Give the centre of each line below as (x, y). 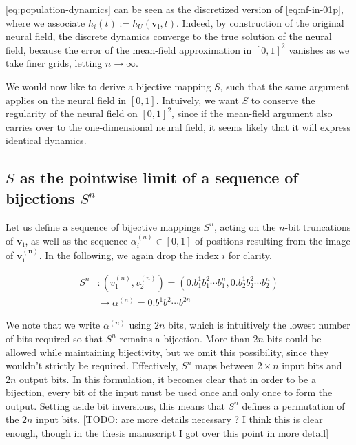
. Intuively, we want (197, 100)
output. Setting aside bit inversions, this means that (115, 405)
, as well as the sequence (76, 240)
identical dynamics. (46, 140)
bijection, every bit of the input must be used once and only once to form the (169, 392)
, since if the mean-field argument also (252, 113)
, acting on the (245, 226)
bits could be (294, 338)
